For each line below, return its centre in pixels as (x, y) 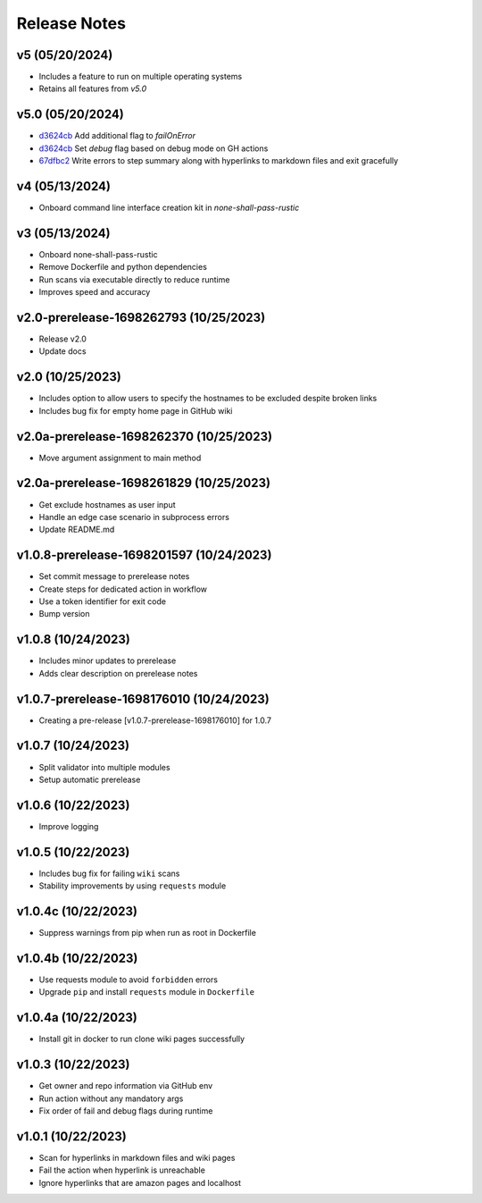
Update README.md (77, 530)
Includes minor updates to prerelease (108, 660)
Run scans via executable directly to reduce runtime (134, 279)
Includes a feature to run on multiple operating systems (141, 77)
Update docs (62, 351)
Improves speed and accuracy (95, 292)
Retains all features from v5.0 (93, 88)
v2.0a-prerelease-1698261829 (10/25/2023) (144, 483)
